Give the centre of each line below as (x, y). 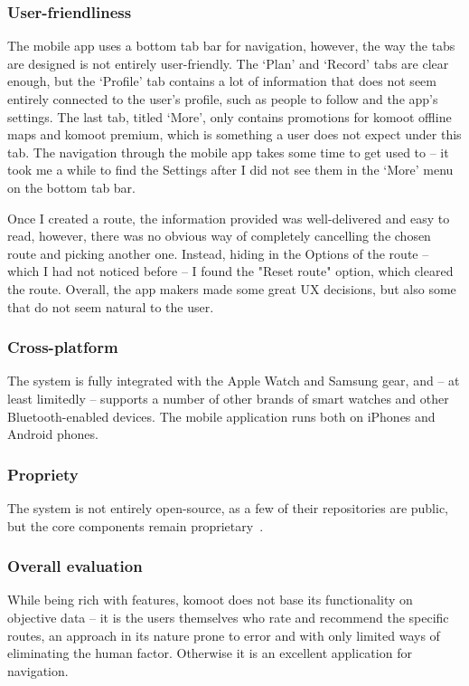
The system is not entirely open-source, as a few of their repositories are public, (228, 507)
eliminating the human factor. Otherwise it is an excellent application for (210, 653)
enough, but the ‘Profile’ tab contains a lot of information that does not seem (222, 81)
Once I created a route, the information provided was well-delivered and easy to (229, 218)
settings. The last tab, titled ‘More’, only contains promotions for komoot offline (230, 116)
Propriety (43, 474)
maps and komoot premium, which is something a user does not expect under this (234, 134)
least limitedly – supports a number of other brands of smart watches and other (228, 398)
